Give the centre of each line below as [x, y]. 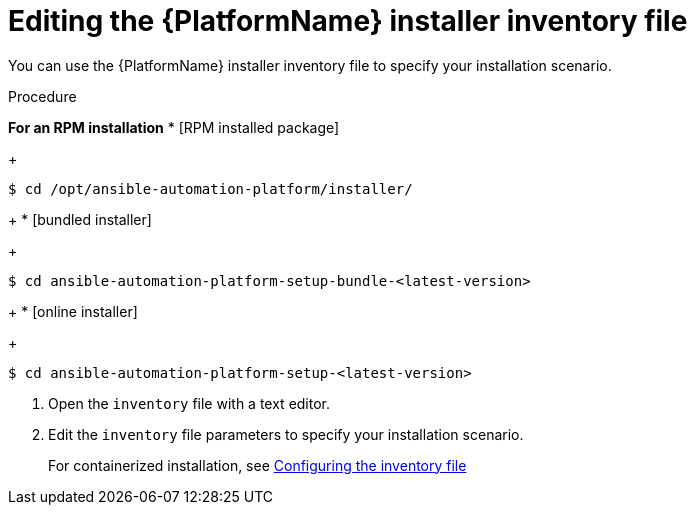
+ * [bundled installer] [80, 219]
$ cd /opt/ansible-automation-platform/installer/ [210, 188]
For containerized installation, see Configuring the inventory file [257, 465]
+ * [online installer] [73, 311]
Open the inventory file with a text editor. [189, 403]
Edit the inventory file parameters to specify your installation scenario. [286, 434]
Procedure [42, 96]
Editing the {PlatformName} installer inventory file [348, 21]
